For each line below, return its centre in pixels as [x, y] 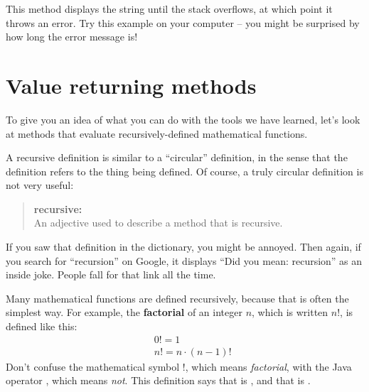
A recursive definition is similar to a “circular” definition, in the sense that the [177, 157]
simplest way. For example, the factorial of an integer [124, 312]
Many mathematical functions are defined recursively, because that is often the [177, 298]
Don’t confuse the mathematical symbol [93, 366]
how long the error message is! [72, 37]
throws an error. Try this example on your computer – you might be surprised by [183, 22]
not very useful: [40, 185]
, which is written [290, 312]
